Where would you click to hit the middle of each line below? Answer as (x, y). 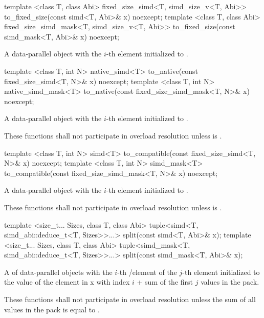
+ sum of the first (165, 282)
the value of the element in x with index (67, 282)
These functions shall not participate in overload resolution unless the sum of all (130, 299)
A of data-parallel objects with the (58, 272)
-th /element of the (147, 272)
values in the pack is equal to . (52, 309)
